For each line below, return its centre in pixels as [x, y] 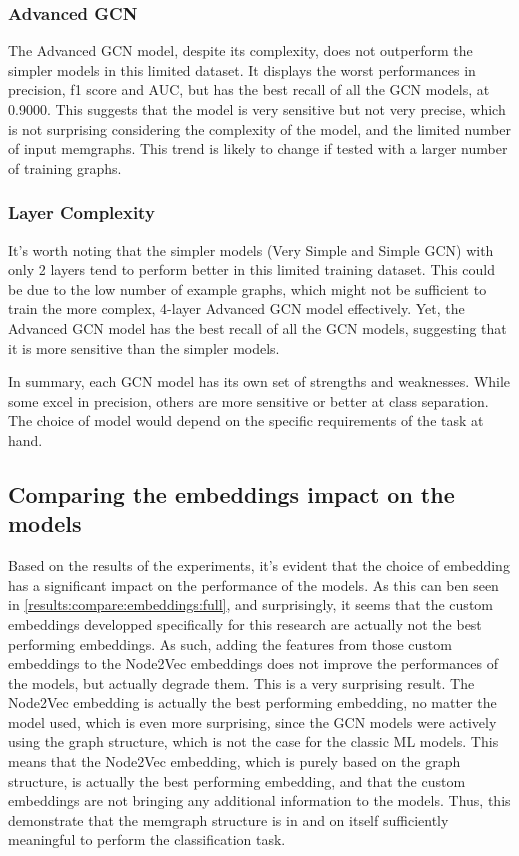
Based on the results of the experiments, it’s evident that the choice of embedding [259, 565]
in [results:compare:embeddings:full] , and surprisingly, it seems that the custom [250, 604]
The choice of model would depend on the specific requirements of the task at [246, 420]
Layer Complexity [81, 212]
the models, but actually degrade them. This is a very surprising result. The [241, 682]
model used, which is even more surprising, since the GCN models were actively [252, 721]
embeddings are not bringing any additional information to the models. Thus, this [259, 800]
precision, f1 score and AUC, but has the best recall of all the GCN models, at [249, 89]
